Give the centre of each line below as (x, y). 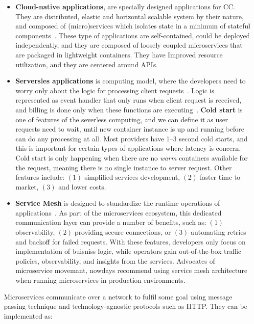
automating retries (218, 232)
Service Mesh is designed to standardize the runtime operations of (118, 203)
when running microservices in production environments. (100, 280)
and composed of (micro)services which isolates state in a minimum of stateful (133, 26)
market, (27, 186)
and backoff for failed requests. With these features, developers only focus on (130, 241)
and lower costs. (82, 186)
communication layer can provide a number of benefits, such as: (111, 222)
